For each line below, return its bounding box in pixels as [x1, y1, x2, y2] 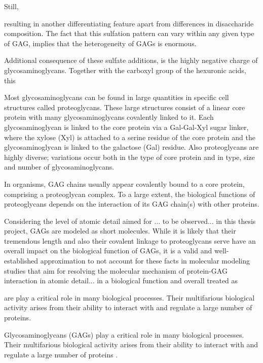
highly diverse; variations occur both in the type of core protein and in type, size [4, 151, 255, 162]
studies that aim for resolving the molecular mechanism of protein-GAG [4, 265, 228, 276]
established [4, 255, 39, 266]
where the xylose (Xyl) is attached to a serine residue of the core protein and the [4, 131, 255, 142]
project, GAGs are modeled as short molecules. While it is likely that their [4, 225, 236, 236]
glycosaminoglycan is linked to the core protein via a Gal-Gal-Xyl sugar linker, [4, 121, 249, 132]
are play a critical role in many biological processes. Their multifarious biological [4, 292, 255, 303]
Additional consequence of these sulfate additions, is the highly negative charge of [4, 55, 258, 65]
